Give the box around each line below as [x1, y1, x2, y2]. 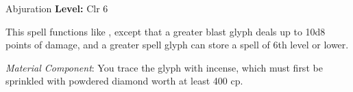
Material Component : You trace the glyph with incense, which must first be [5, 60, 323, 74]
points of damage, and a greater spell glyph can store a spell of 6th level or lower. [5, 37, 349, 52]
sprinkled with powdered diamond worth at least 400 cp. [5, 74, 243, 88]
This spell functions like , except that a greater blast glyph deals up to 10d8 [5, 24, 326, 38]
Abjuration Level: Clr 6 [5, 1, 108, 15]
